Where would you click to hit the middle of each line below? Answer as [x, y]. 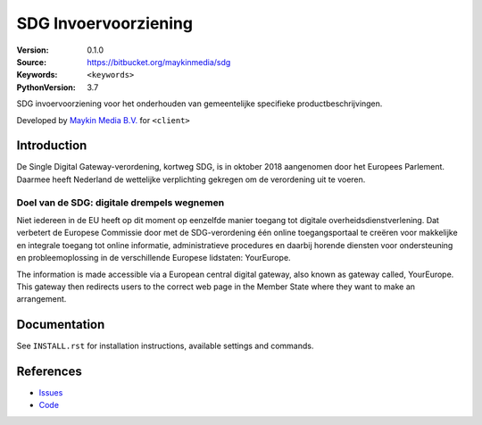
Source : [32, 62]
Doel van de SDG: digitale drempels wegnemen [120, 203]
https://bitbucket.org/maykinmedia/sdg [159, 62]
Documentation [61, 325]
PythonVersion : [46, 87]
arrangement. [42, 299]
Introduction [52, 146]
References [49, 371]
